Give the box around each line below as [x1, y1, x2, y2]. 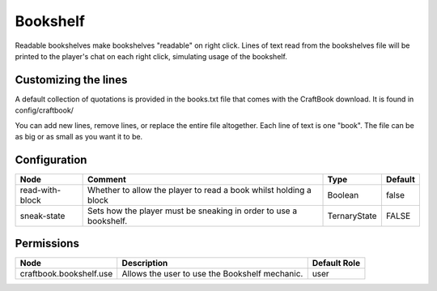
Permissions [15, 237, 80, 250]
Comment [87, 173, 127, 185]
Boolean [327, 189, 359, 200]
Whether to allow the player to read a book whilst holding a [87, 184, 312, 195]
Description [121, 258, 168, 269]
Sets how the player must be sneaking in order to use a [87, 205, 298, 216]
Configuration [15, 152, 87, 166]
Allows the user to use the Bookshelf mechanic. [121, 268, 303, 280]
